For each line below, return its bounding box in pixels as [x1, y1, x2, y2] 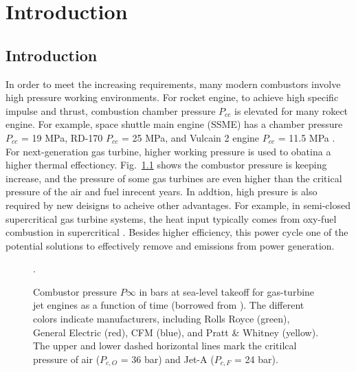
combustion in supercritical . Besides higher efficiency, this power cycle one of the [5, 225, 348, 239]
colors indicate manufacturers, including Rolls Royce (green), [33, 311, 290, 326]
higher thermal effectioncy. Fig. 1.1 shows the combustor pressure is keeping [5, 157, 327, 172]
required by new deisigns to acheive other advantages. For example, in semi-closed [5, 197, 351, 212]
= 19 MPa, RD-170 [21, 130, 103, 144]
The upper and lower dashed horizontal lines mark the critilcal [33, 338, 297, 353]
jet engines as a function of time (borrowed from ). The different [33, 298, 304, 312]
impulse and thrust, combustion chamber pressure [5, 103, 216, 118]
